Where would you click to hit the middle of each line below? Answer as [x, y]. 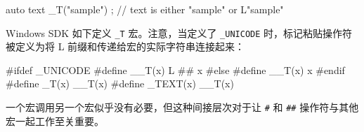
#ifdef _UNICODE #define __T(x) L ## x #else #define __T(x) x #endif [175, 69]
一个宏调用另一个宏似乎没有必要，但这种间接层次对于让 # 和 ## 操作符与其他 [182, 107]
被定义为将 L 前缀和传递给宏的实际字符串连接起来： [125, 46]
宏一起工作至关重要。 [55, 120]
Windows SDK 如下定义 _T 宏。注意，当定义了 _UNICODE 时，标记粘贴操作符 [179, 32]
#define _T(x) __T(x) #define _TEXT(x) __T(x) [120, 83]
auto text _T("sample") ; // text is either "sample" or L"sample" [145, 9]
